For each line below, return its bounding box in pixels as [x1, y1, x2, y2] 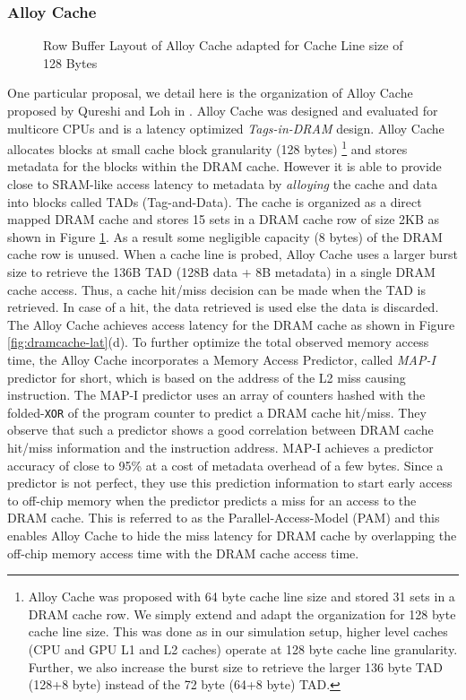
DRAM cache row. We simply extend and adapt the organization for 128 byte [28, 604, 456, 623]
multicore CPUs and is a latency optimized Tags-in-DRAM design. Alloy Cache [7, 118, 444, 137]
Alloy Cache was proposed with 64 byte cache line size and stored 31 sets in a [28, 587, 455, 606]
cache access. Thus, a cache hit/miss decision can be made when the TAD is [7, 280, 426, 298]
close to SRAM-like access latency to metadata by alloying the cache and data [7, 175, 437, 194]
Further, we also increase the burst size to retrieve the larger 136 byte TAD [28, 657, 443, 676]
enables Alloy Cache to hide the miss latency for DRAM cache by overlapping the [7, 525, 457, 544]
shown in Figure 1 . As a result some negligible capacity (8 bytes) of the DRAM [7, 227, 443, 246]
